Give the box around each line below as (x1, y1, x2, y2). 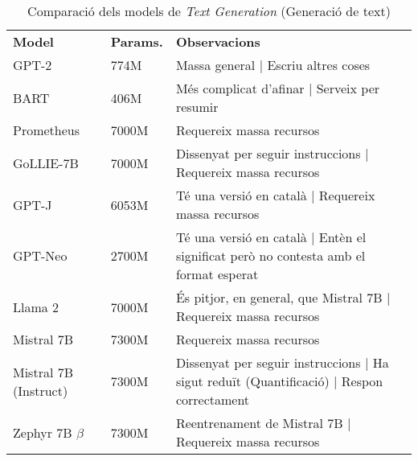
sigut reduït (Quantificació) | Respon (175, 372, 383, 390)
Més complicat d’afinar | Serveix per (175, 79, 380, 97)
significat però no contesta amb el (175, 246, 366, 265)
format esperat (175, 265, 259, 283)
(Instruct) (13, 381, 68, 400)
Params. (110, 32, 163, 51)
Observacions (175, 32, 260, 51)
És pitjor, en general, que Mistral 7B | (175, 288, 391, 307)
